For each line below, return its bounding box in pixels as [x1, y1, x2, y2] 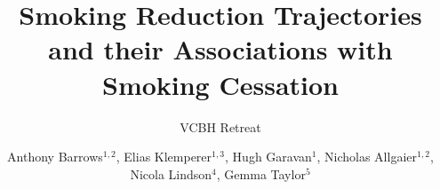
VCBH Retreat [180, 117, 261, 136]
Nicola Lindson [130, 164, 212, 183]
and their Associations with [48, 31, 393, 67]
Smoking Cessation [101, 66, 339, 102]
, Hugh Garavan [225, 147, 312, 166]
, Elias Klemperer [116, 147, 212, 166]
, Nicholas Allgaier [316, 147, 418, 166]
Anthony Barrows [7, 147, 103, 166]
